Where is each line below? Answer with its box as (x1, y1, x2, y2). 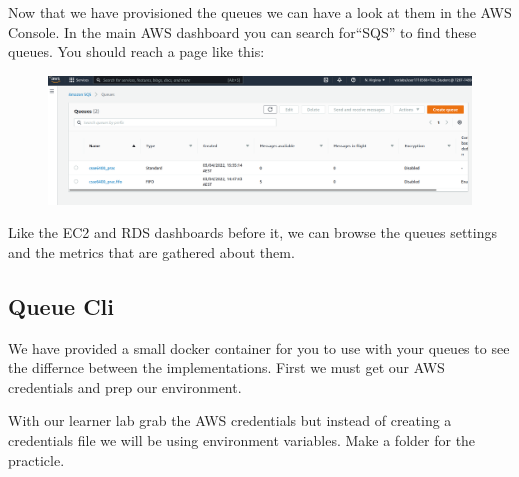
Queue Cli (8, 290, 115, 321)
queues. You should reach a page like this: (8, 41, 265, 62)
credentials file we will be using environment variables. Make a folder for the (8, 429, 476, 450)
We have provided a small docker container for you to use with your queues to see (8, 337, 510, 358)
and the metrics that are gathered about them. (8, 241, 295, 262)
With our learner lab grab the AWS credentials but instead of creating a (8, 410, 452, 431)
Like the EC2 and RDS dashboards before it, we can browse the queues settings (8, 222, 497, 243)
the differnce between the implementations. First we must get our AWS (8, 357, 445, 378)
